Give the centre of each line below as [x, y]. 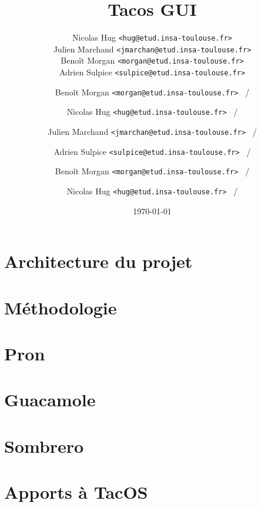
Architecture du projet [98, 261]
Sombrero [44, 445]
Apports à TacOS [76, 492]
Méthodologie [61, 307]
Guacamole [50, 400]
